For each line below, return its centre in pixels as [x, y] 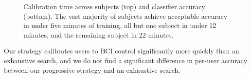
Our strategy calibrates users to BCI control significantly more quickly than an [122, 51]
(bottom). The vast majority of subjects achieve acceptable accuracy [125, 16]
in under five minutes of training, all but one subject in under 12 [120, 25]
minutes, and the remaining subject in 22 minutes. [99, 34]
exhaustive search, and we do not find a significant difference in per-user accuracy [126, 60]
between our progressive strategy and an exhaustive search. [92, 70]
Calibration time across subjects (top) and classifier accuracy [114, 6]
